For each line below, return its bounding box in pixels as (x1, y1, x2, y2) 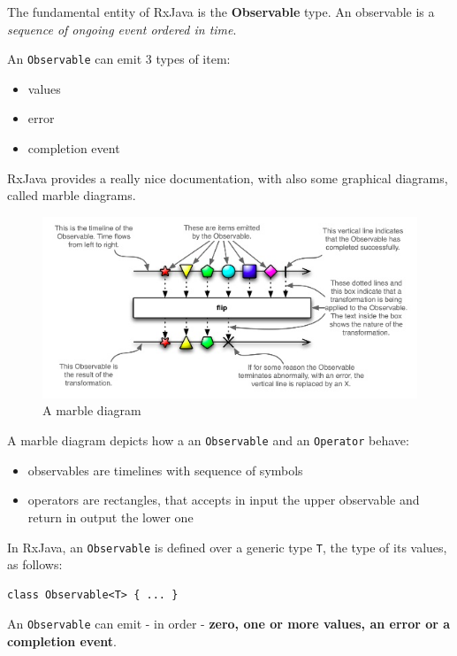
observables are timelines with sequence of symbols (27, 460, 303, 479)
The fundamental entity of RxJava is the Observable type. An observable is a (7, 3, 435, 20)
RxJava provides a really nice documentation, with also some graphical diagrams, (7, 168, 448, 187)
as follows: (7, 555, 63, 574)
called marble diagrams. (7, 186, 136, 205)
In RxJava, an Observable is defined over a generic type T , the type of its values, (7, 537, 447, 556)
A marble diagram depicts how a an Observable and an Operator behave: (7, 431, 409, 450)
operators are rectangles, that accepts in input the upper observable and (27, 490, 420, 509)
